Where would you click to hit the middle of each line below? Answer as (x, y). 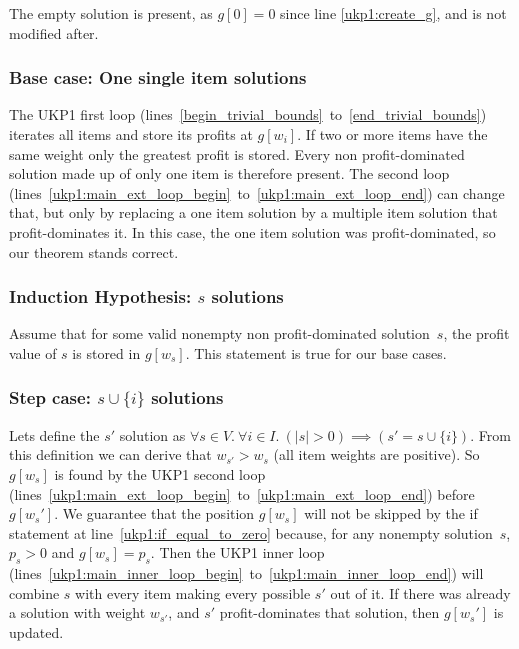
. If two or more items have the (392, 134)
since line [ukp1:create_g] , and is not (393, 13)
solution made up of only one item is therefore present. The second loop (229, 173)
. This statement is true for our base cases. (316, 352)
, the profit (476, 333)
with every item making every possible (193, 592)
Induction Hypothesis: (100, 296)
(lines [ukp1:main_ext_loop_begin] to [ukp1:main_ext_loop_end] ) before (242, 493)
